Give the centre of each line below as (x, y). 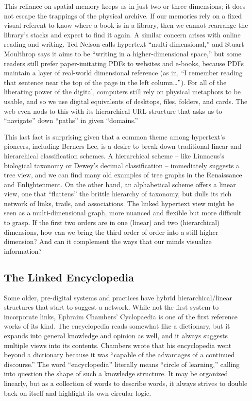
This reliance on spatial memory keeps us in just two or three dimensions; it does (125, 6)
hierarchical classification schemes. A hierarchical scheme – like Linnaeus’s (114, 155)
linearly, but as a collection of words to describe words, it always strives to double (126, 383)
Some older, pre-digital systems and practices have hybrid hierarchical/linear (118, 297)
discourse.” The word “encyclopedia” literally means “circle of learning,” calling (122, 364)
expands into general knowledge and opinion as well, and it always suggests (116, 336)
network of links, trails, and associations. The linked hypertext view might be (119, 203)
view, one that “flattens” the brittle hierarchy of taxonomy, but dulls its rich (118, 194)
